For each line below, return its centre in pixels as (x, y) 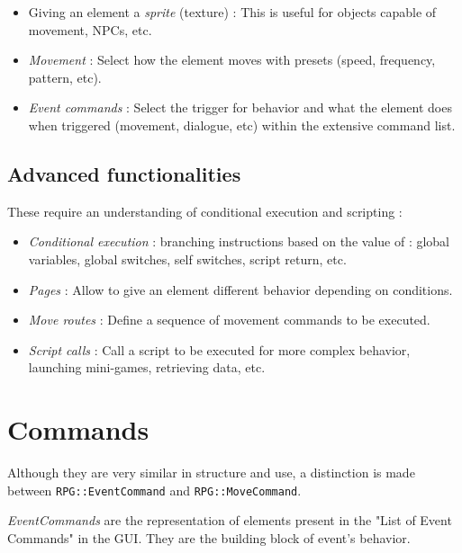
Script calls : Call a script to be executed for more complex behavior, (219, 349)
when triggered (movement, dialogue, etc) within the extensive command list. (242, 125)
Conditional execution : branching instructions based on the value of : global (239, 241)
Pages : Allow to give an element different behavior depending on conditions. (240, 289)
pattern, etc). (65, 77)
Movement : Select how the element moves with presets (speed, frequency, (232, 60)
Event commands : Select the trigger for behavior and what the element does (240, 107)
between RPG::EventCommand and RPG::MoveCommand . (154, 490)
